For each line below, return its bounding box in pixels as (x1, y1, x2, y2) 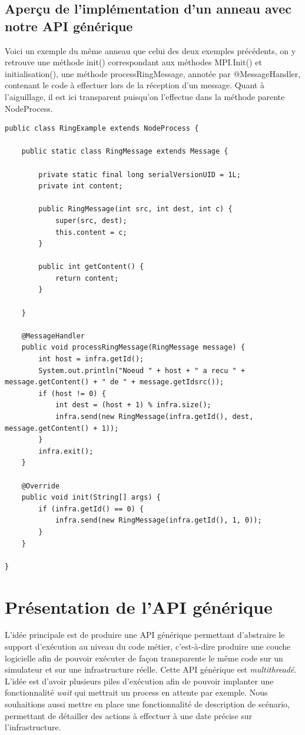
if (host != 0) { (38, 389, 106, 398)
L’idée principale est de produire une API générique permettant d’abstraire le (5, 628, 285, 641)
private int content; (38, 182, 123, 191)
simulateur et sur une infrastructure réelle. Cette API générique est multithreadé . (5, 663, 297, 676)
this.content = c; (55, 228, 127, 237)
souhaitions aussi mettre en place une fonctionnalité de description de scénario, (5, 698, 290, 710)
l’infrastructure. (5, 721, 61, 733)
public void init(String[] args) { (21, 493, 161, 502)
